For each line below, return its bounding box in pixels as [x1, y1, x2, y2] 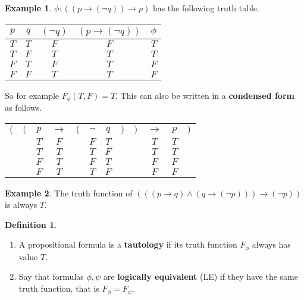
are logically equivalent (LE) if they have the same [103, 270, 298, 283]
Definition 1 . [5, 218, 57, 230]
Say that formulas [18, 270, 84, 283]
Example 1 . [5, 2, 52, 14]
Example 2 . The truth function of [5, 186, 133, 199]
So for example [5, 89, 59, 101]
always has [252, 238, 291, 251]
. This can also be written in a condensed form [115, 89, 294, 101]
